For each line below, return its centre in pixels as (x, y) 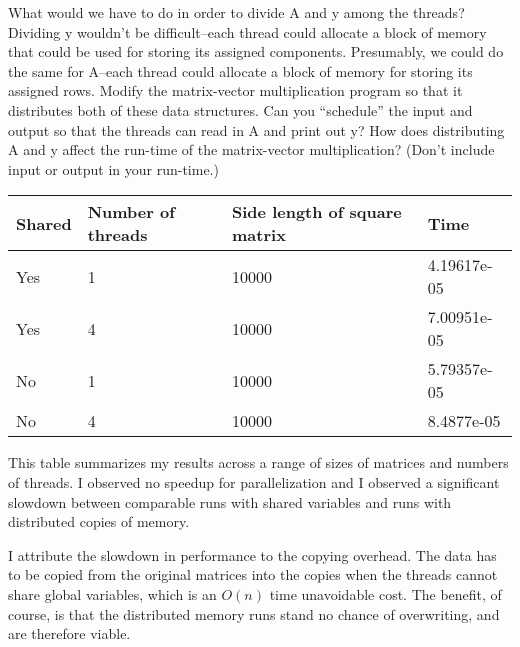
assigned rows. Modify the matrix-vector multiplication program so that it (235, 90)
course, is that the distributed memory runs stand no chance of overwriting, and (254, 613)
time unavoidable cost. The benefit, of (385, 593)
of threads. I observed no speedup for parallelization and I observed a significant (254, 481)
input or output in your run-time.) (113, 168)
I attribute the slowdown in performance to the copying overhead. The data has (252, 554)
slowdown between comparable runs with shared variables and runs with (230, 501)
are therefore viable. (69, 633)
